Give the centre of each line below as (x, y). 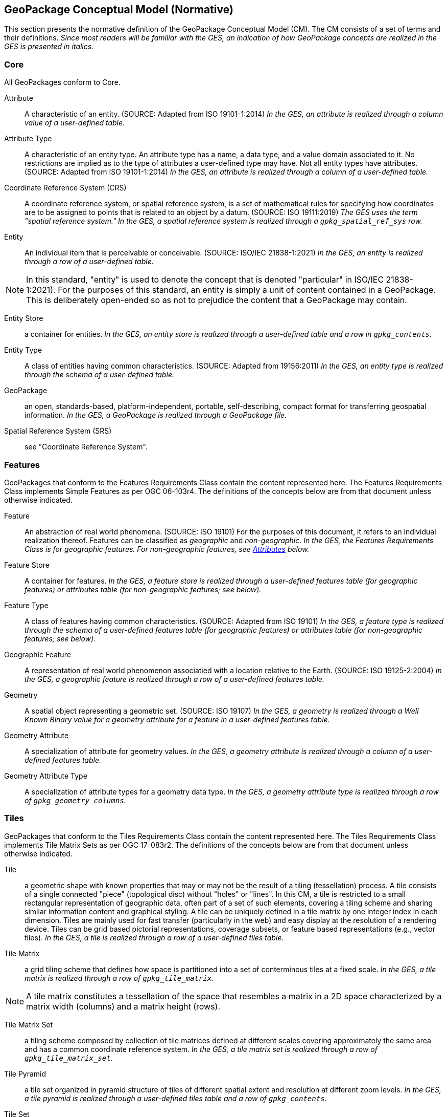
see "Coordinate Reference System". (86, 447)
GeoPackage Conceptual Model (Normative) (119, 9)
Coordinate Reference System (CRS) (65, 188)
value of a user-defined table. (75, 123)
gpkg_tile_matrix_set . (69, 1058)
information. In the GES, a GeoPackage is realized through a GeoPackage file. (156, 415)
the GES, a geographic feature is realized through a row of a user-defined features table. (174, 679)
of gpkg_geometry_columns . (75, 800)
